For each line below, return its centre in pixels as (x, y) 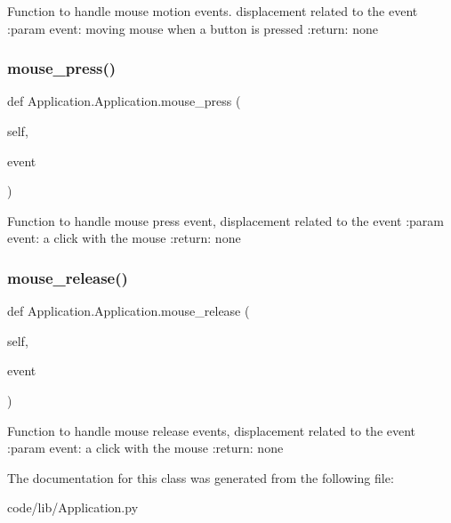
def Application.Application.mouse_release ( (129, 311)
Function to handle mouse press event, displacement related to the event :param (225, 220)
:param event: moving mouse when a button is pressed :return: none (193, 28)
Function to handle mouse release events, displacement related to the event (212, 430)
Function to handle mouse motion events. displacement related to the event (213, 11)
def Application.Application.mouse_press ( (124, 101)
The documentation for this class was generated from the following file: (201, 477)
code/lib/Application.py (73, 507)
